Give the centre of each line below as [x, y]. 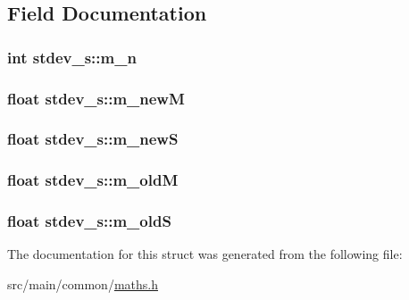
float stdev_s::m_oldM [93, 180]
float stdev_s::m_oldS [89, 221]
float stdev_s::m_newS [93, 139]
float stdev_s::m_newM [96, 98]
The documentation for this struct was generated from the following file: [205, 254]
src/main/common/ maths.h [83, 283]
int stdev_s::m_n [72, 57]
